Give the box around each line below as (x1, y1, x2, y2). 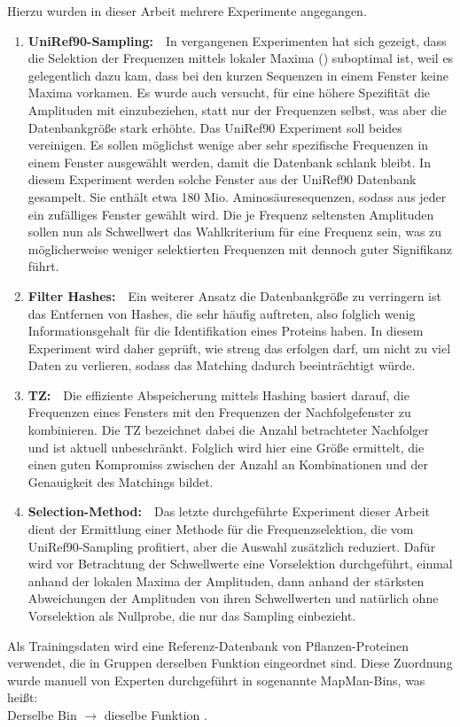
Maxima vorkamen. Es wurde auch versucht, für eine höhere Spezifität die (27, 83, 431, 102)
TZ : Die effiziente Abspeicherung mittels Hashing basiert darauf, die (27, 385, 409, 404)
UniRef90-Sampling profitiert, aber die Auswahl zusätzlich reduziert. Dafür (27, 537, 436, 555)
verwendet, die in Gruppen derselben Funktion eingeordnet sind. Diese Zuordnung (7, 654, 453, 672)
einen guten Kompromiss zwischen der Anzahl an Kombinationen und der (27, 455, 428, 474)
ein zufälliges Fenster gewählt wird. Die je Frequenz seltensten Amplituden (27, 205, 434, 223)
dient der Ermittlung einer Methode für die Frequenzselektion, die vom (27, 520, 414, 538)
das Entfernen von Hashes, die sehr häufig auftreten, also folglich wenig (27, 304, 416, 322)
